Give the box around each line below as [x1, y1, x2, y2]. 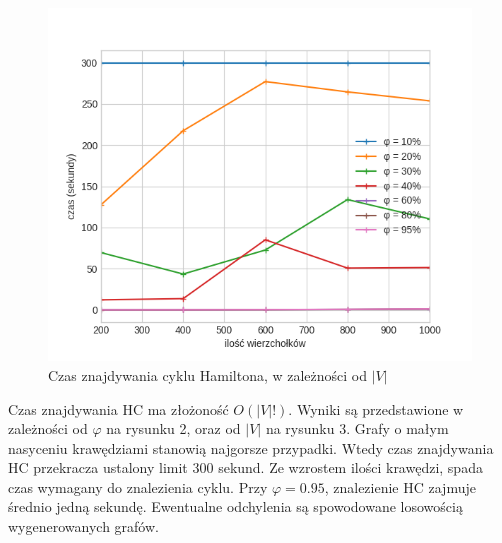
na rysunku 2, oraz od [106, 418, 241, 439]
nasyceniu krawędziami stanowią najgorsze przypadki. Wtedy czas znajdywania [8, 437, 494, 458]
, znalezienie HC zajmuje [324, 476, 476, 497]
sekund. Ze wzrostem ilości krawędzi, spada [218, 457, 483, 478]
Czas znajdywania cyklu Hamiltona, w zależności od [48, 364, 368, 385]
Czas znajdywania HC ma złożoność [8, 398, 229, 419]
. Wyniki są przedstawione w [288, 398, 464, 419]
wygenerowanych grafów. [8, 516, 159, 537]
